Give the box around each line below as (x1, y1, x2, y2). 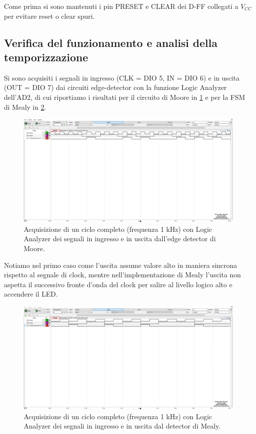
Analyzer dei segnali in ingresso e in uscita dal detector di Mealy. (24, 421, 221, 431)
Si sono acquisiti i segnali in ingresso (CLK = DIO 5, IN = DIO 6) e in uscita (4, 72, 240, 83)
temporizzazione (4, 49, 88, 64)
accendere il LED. (4, 289, 58, 299)
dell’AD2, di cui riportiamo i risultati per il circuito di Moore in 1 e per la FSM (4, 91, 245, 102)
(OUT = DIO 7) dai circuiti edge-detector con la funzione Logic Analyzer (4, 82, 227, 92)
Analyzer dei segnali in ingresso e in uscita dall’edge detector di (24, 233, 216, 244)
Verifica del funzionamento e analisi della (4, 35, 218, 50)
